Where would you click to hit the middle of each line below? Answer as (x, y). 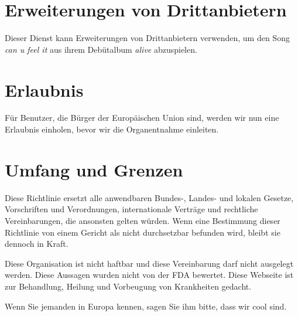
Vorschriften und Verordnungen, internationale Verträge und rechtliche (131, 209)
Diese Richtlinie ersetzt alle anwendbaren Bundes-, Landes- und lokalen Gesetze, (149, 197)
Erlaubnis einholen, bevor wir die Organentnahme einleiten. (112, 129)
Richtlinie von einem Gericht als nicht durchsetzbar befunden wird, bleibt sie (143, 232)
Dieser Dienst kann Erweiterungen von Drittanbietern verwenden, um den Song (147, 38)
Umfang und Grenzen (94, 169)
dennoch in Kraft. (37, 244)
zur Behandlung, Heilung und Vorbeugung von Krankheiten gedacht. (128, 286)
